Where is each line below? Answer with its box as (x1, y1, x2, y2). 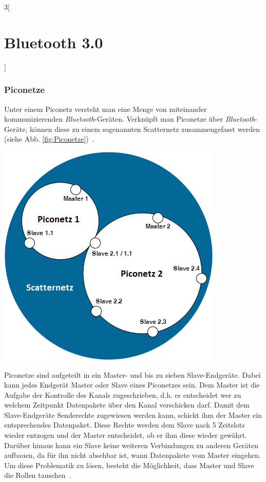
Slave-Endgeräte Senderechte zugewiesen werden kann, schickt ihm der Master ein (4, 409, 262, 420)
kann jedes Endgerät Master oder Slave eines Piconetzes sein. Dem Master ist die (4, 379, 260, 390)
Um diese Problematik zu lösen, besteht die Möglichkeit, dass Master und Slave (4, 459, 254, 470)
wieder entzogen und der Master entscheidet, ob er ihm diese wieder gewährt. (4, 430, 247, 440)
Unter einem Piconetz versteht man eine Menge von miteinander (4, 103, 207, 114)
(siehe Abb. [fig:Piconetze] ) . (4, 133, 94, 144)
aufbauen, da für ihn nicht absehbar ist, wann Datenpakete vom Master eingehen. (4, 450, 261, 460)
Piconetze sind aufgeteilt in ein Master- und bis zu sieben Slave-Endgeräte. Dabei (4, 369, 261, 380)
